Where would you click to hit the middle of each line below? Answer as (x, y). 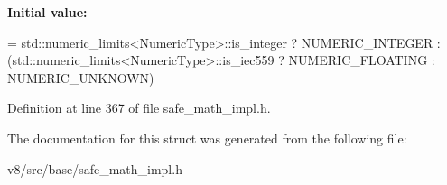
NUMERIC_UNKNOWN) (81, 77)
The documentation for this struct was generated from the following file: (207, 138)
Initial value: (47, 12)
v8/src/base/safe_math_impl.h (95, 168)
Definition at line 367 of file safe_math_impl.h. (139, 108)
